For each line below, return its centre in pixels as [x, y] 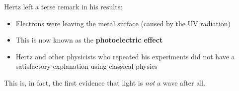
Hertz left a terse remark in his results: [63, 6]
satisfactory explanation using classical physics [86, 66]
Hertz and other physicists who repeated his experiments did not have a [125, 56]
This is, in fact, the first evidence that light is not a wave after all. [105, 82]
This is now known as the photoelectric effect [89, 40]
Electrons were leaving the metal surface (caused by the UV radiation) [123, 23]
